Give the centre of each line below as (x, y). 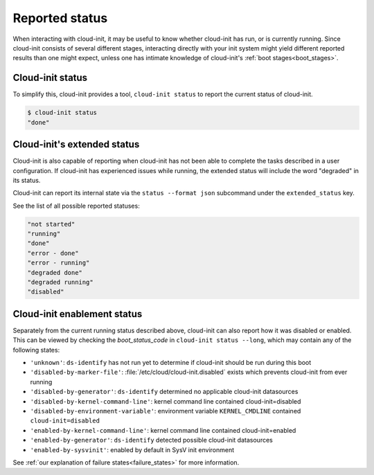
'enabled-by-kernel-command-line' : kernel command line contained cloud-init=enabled (163, 430)
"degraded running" (60, 282)
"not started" (51, 224)
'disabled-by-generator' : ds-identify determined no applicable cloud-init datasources (164, 392)
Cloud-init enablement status (78, 314)
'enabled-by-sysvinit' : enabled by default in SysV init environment (132, 449)
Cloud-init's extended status (76, 144)
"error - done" (53, 253)
